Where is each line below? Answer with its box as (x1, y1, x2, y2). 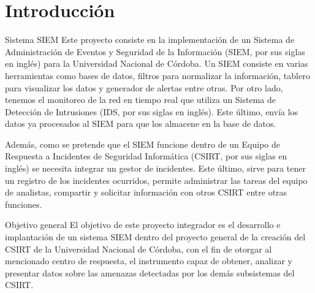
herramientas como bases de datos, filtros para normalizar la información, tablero (5, 69, 310, 82)
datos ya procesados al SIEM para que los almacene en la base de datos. (5, 117, 276, 130)
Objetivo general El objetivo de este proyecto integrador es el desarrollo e (5, 218, 281, 231)
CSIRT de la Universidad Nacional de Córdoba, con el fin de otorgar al (5, 242, 272, 255)
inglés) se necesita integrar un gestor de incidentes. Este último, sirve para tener (5, 162, 306, 175)
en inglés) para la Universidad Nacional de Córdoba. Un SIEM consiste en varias (5, 57, 308, 70)
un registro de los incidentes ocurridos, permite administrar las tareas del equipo (5, 173, 308, 186)
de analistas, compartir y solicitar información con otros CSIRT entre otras (5, 186, 287, 199)
